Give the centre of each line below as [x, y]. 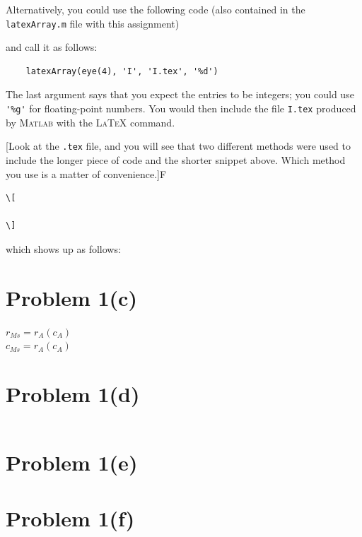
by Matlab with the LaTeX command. [90, 122]
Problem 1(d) [73, 394]
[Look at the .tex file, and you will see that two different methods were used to [178, 146]
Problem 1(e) [72, 462]
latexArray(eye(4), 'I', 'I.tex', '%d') [122, 71]
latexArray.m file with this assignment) [93, 23]
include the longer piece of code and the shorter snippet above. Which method [176, 159]
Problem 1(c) [71, 297]
